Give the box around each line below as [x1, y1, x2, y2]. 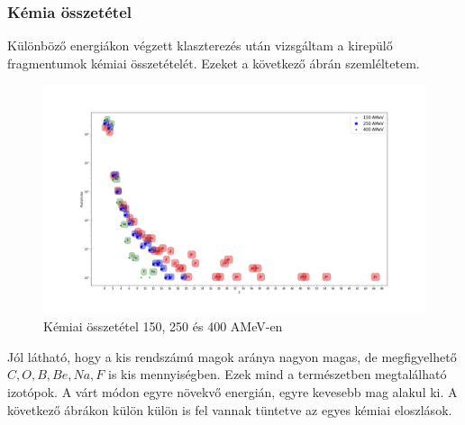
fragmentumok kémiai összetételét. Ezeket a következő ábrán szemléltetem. [7, 53, 420, 72]
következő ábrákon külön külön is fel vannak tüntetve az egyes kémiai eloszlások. [7, 400, 452, 419]
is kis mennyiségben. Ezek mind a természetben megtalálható [108, 365, 447, 384]
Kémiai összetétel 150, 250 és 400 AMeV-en [43, 317, 283, 336]
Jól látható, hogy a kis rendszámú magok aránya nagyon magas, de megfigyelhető [7, 347, 457, 366]
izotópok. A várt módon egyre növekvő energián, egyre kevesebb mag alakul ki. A [7, 383, 458, 402]
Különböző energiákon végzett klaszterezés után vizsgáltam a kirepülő [7, 36, 393, 55]
